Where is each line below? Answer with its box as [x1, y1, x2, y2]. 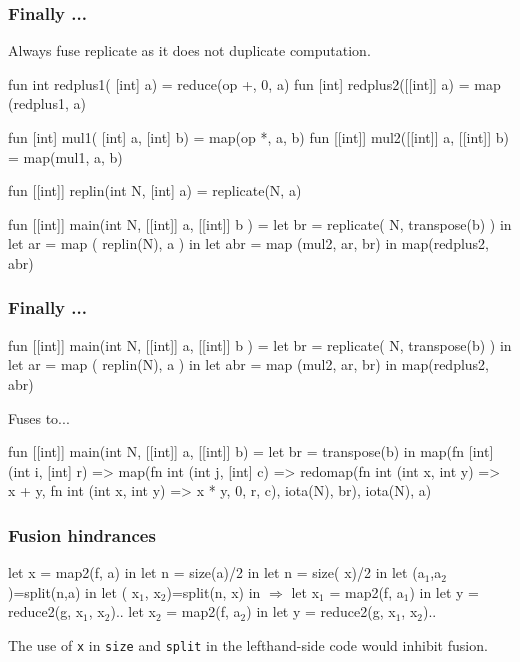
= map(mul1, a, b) [8, 146, 123, 167]
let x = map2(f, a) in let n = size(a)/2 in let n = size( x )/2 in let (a [8, 562, 425, 583]
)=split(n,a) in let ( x [8, 581, 140, 602]
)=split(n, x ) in [166, 581, 261, 602]
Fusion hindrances [8, 522, 156, 547]
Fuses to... [8, 407, 70, 428]
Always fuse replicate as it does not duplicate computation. [8, 40, 371, 61]
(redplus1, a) [8, 93, 86, 114]
